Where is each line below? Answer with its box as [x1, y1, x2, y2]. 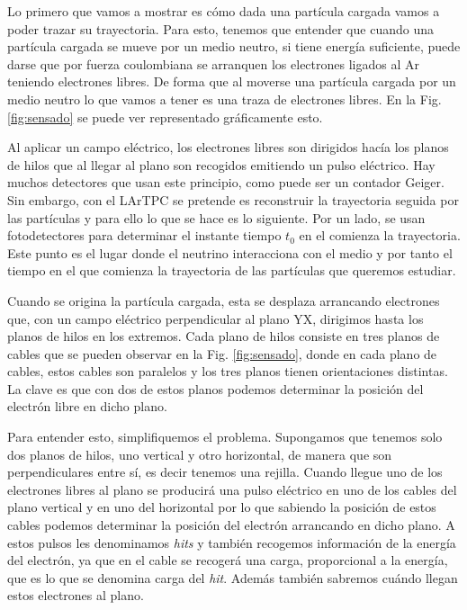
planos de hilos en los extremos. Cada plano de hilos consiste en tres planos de [7, 327, 440, 345]
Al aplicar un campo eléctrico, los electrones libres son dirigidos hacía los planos [7, 138, 449, 157]
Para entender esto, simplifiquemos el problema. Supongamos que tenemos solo [7, 427, 443, 446]
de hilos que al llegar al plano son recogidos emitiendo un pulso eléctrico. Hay [7, 155, 436, 174]
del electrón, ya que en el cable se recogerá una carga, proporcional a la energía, [7, 551, 448, 570]
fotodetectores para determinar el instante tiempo [7, 226, 282, 245]
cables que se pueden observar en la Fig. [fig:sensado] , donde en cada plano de [7, 344, 437, 363]
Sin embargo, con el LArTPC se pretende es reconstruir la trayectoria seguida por [7, 190, 459, 209]
